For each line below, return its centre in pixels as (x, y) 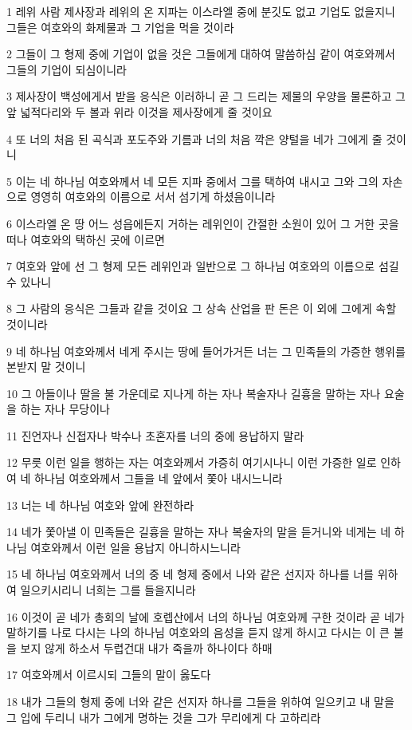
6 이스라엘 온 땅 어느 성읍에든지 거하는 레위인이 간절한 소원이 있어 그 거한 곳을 (203, 223)
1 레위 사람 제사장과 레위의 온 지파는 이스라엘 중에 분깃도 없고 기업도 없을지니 (201, 11)
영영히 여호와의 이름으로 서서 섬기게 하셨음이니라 (153, 197)
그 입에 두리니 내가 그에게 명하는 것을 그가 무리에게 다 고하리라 (164, 717)
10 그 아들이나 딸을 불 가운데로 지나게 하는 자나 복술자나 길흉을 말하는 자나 (194, 393)
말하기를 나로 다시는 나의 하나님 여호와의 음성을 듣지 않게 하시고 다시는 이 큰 (198, 632)
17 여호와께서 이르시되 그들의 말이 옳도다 (109, 675)
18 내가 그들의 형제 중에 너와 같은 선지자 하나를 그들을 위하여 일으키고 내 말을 (200, 701)
